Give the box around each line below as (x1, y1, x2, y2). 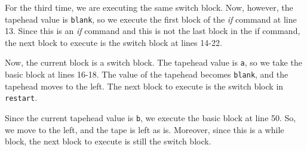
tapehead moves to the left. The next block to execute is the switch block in (5, 79, 284, 92)
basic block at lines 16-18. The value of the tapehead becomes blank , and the (5, 68, 288, 81)
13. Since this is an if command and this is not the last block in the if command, (5, 24, 300, 37)
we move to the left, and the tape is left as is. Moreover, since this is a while (5, 123, 284, 135)
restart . (5, 91, 38, 104)
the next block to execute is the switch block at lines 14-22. (5, 36, 222, 48)
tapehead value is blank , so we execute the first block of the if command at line (5, 13, 297, 25)
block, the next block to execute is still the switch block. (5, 135, 211, 147)
